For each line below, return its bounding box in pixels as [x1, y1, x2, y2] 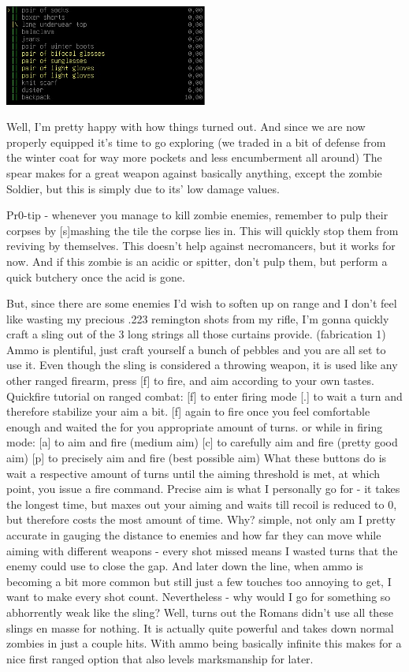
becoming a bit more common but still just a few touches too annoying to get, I [6, 573, 392, 589]
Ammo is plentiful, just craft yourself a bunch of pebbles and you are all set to [6, 341, 386, 357]
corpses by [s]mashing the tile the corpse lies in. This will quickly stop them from [6, 222, 399, 238]
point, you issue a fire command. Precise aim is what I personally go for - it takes [6, 480, 400, 497]
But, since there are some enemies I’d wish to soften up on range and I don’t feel [6, 295, 397, 312]
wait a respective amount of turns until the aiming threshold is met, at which [6, 465, 381, 481]
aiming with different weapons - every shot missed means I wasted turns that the [6, 542, 398, 558]
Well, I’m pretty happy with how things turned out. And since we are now [6, 118, 366, 135]
